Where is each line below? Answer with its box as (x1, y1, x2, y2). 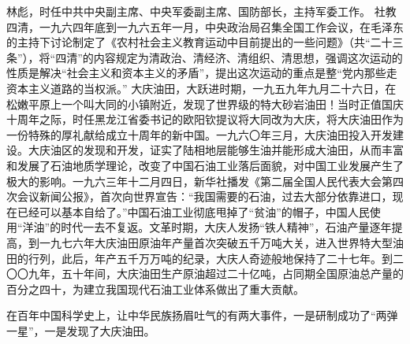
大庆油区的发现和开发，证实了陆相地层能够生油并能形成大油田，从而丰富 (28, 142, 404, 158)
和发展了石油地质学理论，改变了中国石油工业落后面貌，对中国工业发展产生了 (6, 157, 404, 173)
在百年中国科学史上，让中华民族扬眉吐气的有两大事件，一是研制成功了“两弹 (6, 307, 398, 324)
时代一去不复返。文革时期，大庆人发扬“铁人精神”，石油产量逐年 (61, 219, 392, 235)
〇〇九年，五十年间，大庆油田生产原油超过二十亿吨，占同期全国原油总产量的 (6, 265, 404, 282)
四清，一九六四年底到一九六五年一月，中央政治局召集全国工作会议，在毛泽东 (6, 18, 404, 35)
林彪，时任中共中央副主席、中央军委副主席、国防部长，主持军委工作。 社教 (6, 3, 397, 19)
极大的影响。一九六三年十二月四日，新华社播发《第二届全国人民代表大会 (6, 172, 382, 189)
